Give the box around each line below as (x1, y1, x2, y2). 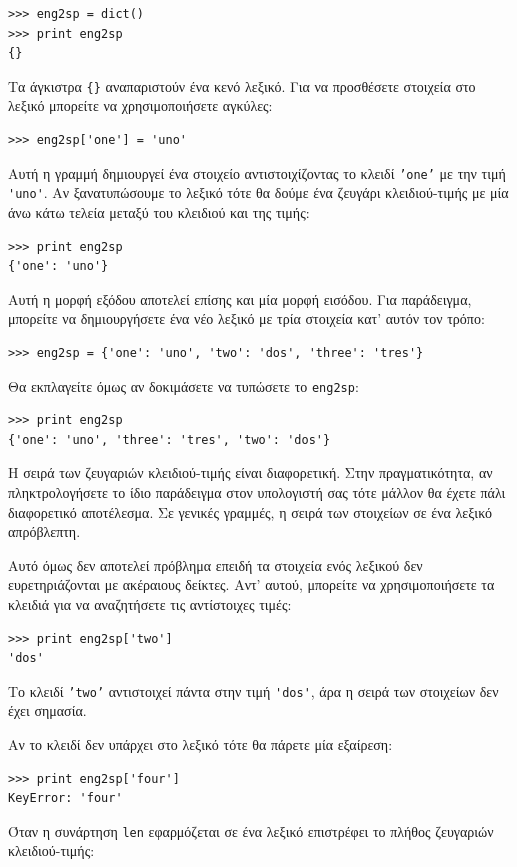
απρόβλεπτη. (8, 521, 81, 542)
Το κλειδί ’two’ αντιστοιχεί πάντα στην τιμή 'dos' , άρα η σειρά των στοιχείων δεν (8, 680, 499, 701)
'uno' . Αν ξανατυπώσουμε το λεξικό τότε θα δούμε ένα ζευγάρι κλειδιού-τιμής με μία (8, 182, 509, 203)
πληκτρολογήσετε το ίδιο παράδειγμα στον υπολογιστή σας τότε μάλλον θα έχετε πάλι (8, 481, 506, 502)
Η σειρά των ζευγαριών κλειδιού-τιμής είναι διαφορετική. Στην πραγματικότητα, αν (8, 462, 493, 483)
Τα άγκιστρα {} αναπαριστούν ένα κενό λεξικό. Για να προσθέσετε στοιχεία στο (8, 75, 476, 96)
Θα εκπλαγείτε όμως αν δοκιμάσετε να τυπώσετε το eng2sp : (8, 375, 359, 396)
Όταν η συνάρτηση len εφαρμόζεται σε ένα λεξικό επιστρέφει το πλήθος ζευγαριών (8, 820, 494, 841)
